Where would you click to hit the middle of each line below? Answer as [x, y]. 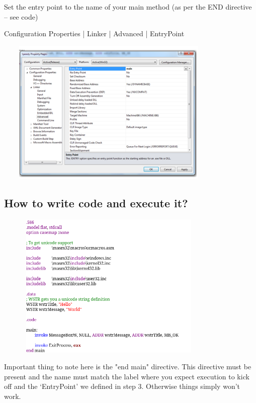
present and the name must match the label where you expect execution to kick [127, 376]
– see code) [21, 16]
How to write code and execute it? [96, 203]
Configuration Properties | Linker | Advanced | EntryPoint [94, 33]
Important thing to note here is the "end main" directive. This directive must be [128, 367]
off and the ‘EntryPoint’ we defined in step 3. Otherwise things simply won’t [122, 386]
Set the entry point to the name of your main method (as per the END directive [128, 7]
